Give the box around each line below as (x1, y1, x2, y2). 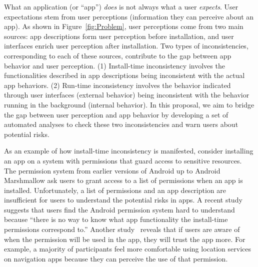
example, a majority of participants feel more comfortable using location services (4, 243, 251, 254)
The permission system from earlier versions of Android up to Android (4, 165, 220, 175)
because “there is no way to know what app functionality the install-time (4, 214, 228, 224)
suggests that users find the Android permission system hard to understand (4, 204, 235, 214)
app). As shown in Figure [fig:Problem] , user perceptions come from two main (4, 21, 243, 31)
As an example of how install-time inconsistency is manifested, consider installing (4, 145, 253, 156)
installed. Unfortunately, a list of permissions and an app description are (4, 184, 226, 195)
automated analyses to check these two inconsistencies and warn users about (4, 119, 238, 129)
